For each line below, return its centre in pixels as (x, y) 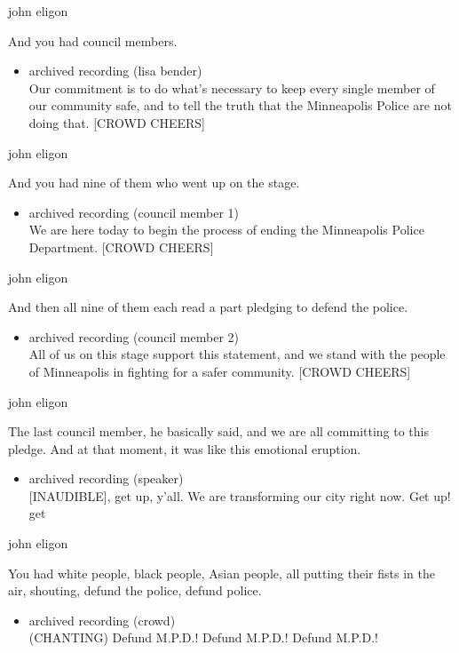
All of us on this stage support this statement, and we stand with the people (237, 354)
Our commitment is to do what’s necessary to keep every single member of (232, 88)
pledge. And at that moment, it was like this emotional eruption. (185, 448)
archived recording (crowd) (102, 620)
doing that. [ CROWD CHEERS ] (117, 122)
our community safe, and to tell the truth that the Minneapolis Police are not (240, 105)
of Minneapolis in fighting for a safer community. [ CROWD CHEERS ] (220, 371)
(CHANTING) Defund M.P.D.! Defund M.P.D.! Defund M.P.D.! (203, 637)
